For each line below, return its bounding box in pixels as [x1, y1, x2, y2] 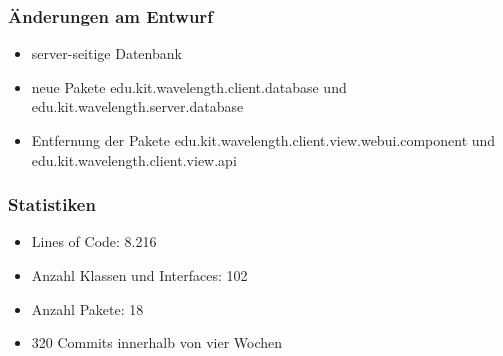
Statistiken [8, 192, 96, 217]
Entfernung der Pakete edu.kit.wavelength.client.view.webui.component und [31, 130, 496, 150]
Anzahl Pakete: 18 [31, 298, 144, 319]
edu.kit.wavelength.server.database [31, 96, 244, 117]
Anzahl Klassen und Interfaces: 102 [31, 265, 248, 285]
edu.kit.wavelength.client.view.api [31, 149, 237, 170]
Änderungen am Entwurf [8, 3, 213, 28]
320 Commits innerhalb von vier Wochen [31, 332, 283, 353]
